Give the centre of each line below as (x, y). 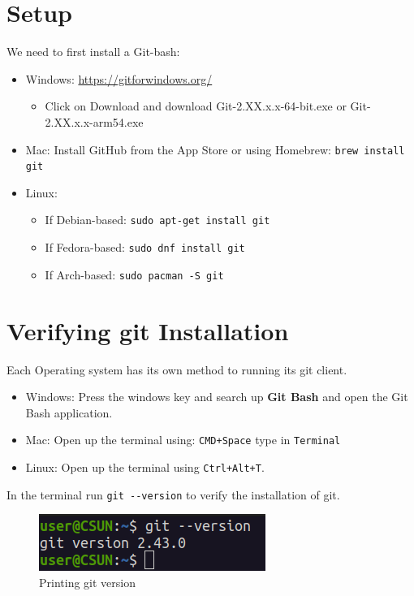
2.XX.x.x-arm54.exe (94, 121)
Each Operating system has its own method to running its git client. (177, 369)
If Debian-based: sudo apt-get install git (157, 220)
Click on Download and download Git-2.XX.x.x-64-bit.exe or (196, 106)
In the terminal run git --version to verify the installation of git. (173, 494)
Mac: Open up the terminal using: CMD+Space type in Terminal (183, 440)
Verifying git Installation (148, 330)
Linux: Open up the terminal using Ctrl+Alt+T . (145, 466)
